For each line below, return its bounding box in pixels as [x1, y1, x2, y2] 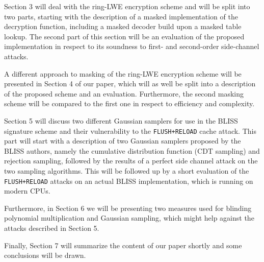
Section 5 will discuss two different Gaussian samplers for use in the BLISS [4, 115, 238, 126]
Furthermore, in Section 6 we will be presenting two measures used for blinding [4, 202, 252, 213]
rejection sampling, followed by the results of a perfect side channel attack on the [4, 155, 258, 166]
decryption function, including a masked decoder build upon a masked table [4, 21, 242, 32]
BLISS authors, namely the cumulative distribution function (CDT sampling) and [4, 145, 260, 156]
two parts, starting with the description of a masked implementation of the [4, 11, 238, 21]
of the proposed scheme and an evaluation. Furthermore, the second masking [4, 88, 244, 99]
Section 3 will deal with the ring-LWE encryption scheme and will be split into [4, 1, 250, 11]
